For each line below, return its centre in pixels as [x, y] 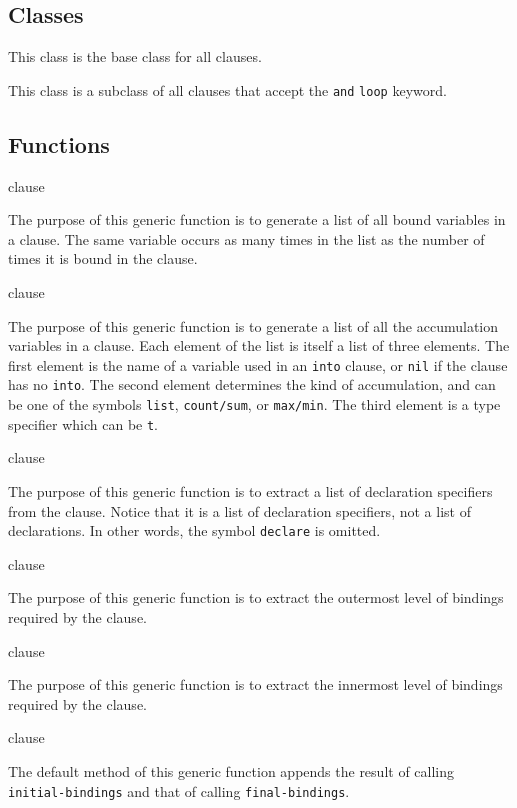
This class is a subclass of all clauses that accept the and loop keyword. [227, 89]
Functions [59, 143]
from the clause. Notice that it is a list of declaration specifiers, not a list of [239, 510]
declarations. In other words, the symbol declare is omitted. [194, 530]
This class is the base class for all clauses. [135, 56]
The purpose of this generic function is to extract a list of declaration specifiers [250, 491]
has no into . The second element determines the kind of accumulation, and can [252, 384]
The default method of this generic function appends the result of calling [231, 771]
